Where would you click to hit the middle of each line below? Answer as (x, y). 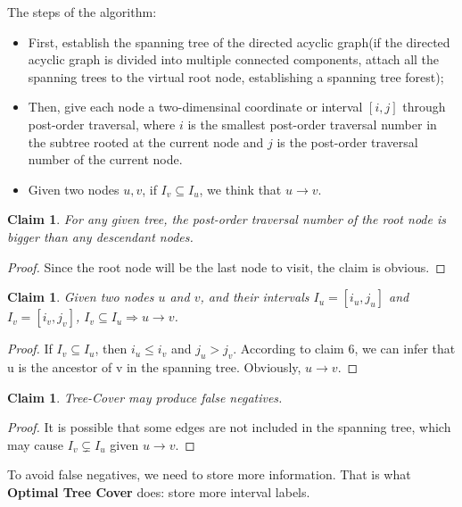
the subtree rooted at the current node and (146, 141)
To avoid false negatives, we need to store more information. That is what (209, 474)
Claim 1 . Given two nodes (81, 297)
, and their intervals (255, 297)
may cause (36, 444)
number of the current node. (105, 159)
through (424, 107)
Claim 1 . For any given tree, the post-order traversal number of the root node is (227, 219)
